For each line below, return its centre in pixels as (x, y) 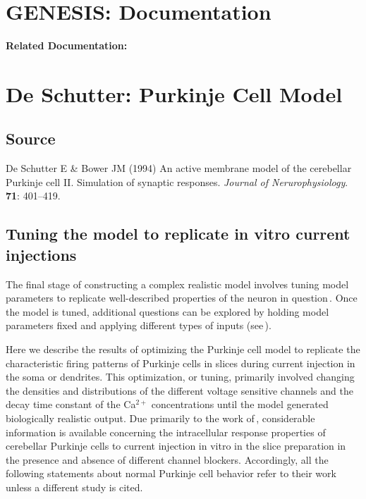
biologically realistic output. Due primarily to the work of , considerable (160, 418)
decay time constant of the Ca (71, 404)
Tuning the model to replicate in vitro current (178, 234)
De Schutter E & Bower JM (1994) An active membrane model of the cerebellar (179, 168)
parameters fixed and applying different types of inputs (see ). (139, 325)
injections (41, 254)
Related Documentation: (67, 45)
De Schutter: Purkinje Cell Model (174, 93)
